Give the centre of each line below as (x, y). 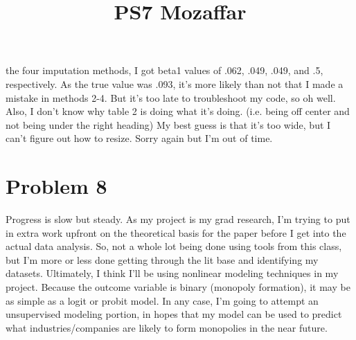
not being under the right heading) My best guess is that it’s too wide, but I (168, 124)
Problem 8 (56, 186)
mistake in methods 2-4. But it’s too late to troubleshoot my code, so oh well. (171, 97)
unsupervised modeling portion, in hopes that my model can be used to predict (174, 314)
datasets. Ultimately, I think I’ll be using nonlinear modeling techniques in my (172, 273)
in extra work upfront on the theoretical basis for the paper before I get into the (176, 232)
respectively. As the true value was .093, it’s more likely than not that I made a (175, 83)
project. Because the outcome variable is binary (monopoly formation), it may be (178, 287)
